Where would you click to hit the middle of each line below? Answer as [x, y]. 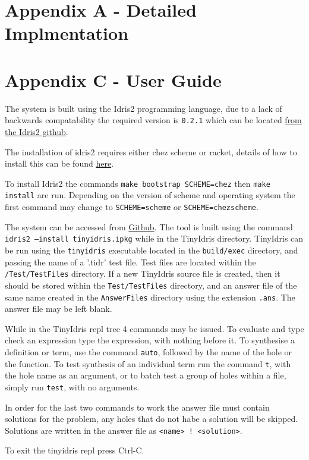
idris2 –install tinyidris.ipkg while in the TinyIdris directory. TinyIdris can [154, 238]
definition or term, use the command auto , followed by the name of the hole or [149, 351]
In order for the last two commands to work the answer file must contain [137, 407]
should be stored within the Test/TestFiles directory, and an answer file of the [151, 285]
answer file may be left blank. [59, 309]
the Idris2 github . [37, 131]
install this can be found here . [59, 163]
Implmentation [67, 33]
